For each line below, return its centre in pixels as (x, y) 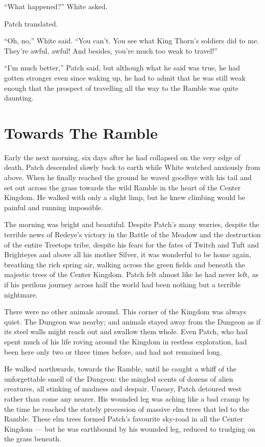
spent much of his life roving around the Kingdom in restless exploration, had (126, 341)
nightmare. (21, 294)
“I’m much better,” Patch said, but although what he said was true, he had (122, 68)
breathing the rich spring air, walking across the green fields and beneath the (125, 264)
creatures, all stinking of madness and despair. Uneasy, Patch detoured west (123, 389)
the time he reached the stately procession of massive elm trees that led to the (127, 408)
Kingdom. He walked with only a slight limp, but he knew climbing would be (125, 197)
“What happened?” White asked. (56, 6)
